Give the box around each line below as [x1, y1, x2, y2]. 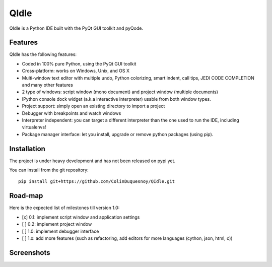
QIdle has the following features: [9, 51, 77, 57]
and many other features [22, 82, 73, 88]
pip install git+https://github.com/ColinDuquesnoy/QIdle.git [18, 179, 175, 184]
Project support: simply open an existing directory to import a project [22, 103, 165, 109]
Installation [9, 144, 45, 153]
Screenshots [9, 248, 50, 257]
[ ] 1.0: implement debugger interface [22, 228, 99, 234]
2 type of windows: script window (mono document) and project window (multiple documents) [22, 89, 219, 95]
